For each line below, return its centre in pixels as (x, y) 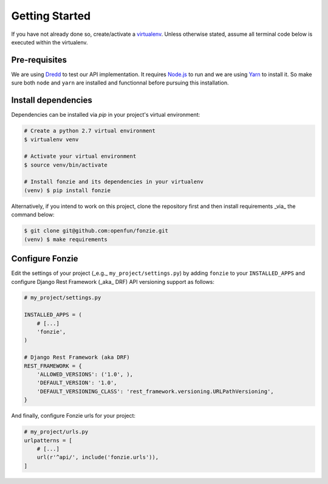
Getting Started (51, 16)
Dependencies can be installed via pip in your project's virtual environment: (106, 115)
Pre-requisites (39, 60)
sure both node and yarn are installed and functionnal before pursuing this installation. (120, 83)
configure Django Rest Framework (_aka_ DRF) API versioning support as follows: (113, 282)
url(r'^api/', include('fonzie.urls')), (98, 457)
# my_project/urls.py (56, 432)
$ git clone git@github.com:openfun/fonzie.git (96, 231)
